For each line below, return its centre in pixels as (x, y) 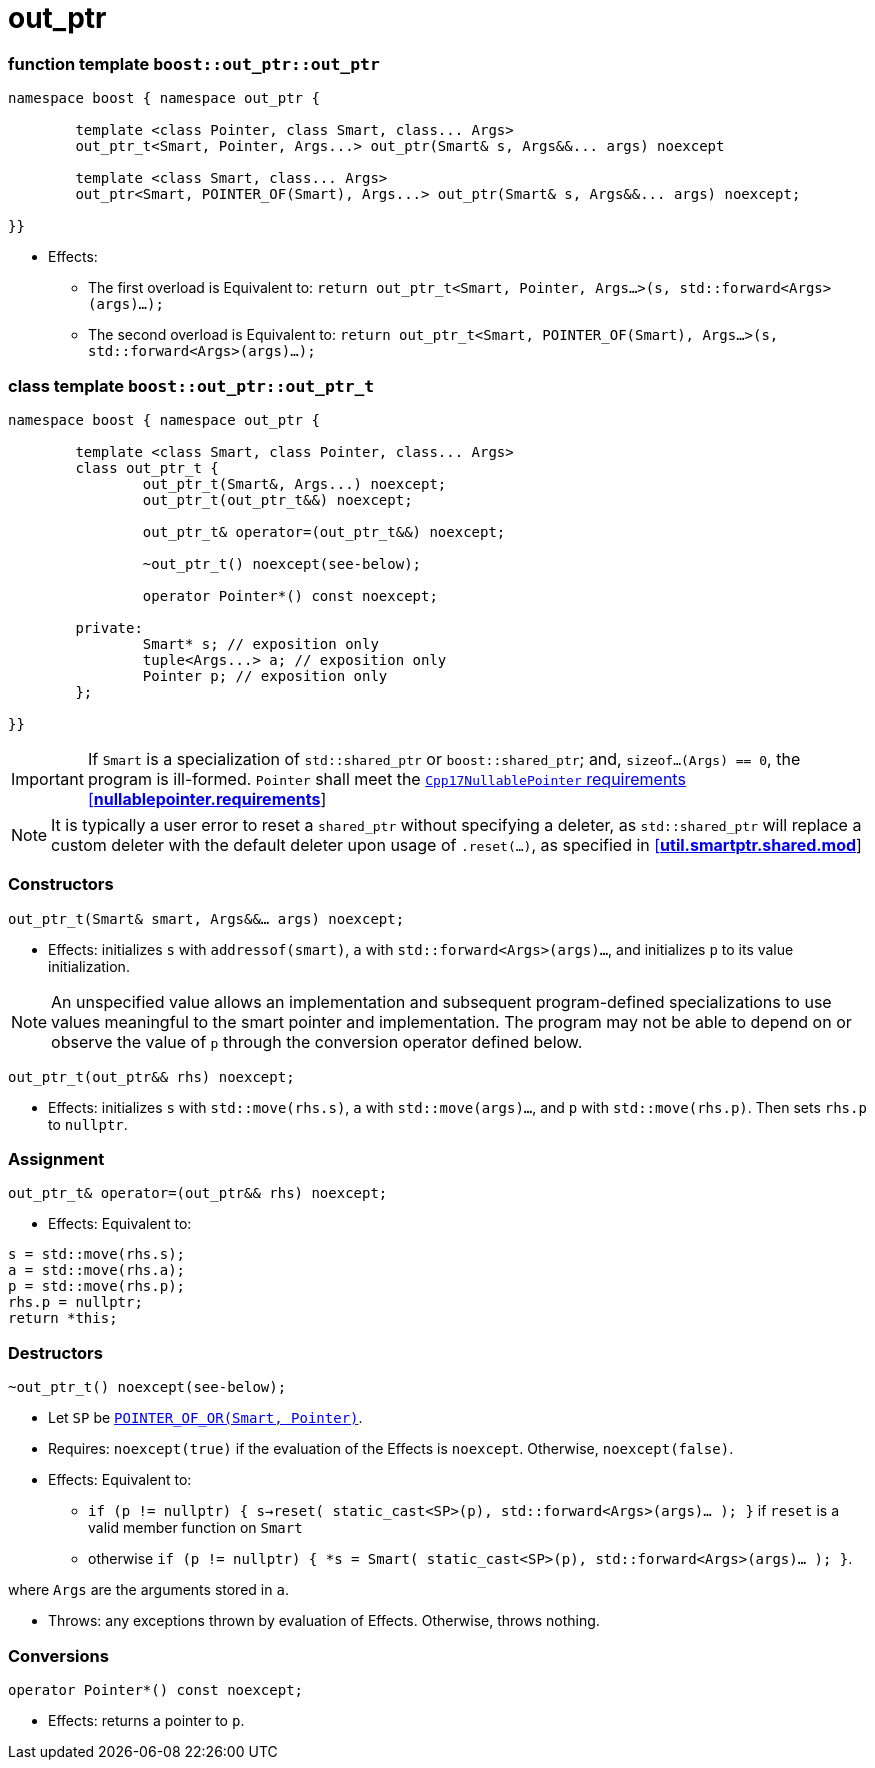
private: (109, 627)
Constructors (61, 884)
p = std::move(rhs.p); (97, 1286)
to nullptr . (88, 1124)
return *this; (63, 1318)
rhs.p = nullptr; (75, 1302)
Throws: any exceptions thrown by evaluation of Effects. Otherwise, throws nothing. (324, 1621)
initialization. (89, 966)
